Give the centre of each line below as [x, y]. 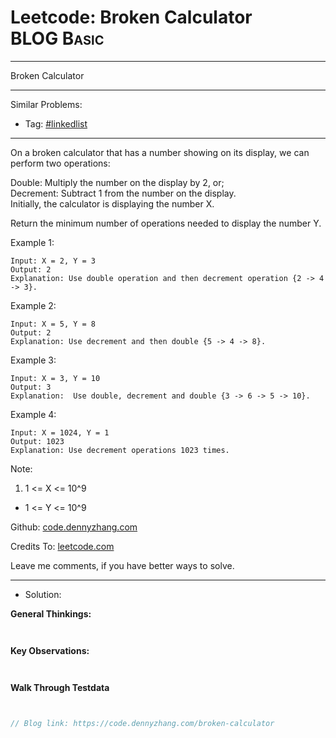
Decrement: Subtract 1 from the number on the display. [123, 193]
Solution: [43, 594]
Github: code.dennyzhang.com [74, 527]
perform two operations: [60, 163]
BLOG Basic [57, 38]
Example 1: [32, 242]
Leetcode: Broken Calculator [131, 17]
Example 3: [33, 360]
